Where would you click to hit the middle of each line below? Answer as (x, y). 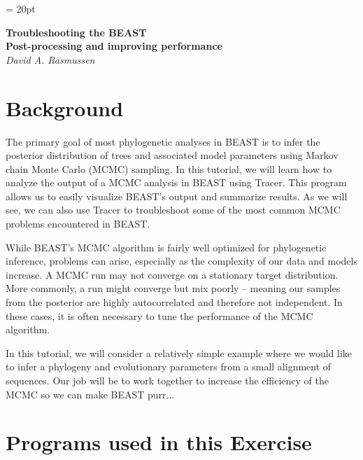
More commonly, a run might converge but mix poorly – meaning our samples (173, 288)
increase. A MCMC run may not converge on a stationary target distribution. (172, 274)
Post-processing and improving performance (114, 46)
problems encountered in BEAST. (78, 224)
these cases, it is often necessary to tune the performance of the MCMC (159, 315)
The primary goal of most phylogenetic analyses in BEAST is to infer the (163, 141)
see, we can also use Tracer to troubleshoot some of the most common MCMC (173, 210)
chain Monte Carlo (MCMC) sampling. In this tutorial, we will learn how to (169, 168)
